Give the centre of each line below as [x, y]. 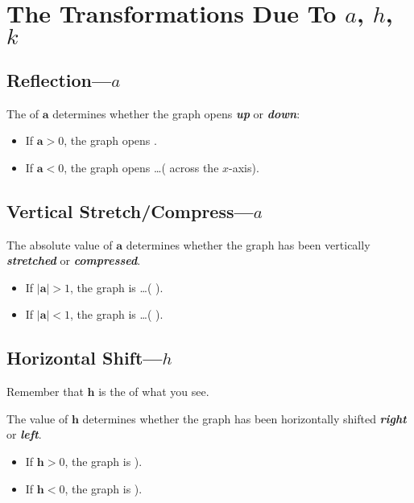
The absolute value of [60, 244]
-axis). [244, 167]
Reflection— [59, 79]
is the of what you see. [154, 392]
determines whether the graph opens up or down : [176, 113]
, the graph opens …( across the [141, 167]
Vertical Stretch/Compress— [130, 210]
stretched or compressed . [74, 260]
